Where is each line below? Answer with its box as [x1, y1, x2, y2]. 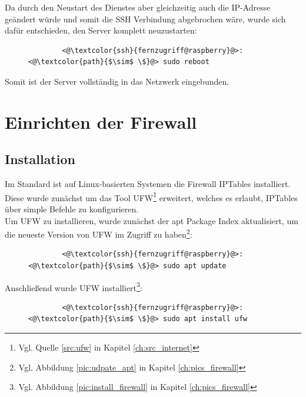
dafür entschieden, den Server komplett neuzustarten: [5, 24, 197, 36]
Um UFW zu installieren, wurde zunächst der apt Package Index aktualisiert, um [5, 214, 298, 226]
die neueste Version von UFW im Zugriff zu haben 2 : [5, 226, 192, 240]
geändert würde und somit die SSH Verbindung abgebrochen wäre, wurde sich [5, 12, 286, 25]
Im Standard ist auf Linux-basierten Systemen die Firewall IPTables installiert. [5, 178, 291, 190]
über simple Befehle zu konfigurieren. [5, 202, 139, 215]
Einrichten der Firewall [5, 109, 197, 134]
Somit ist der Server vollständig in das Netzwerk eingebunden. [5, 75, 229, 87]
